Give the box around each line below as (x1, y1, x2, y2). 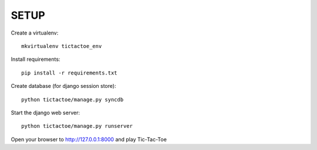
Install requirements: (11, 56, 60, 63)
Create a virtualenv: (11, 29, 59, 36)
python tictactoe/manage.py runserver (21, 123, 133, 129)
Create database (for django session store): (11, 83, 117, 90)
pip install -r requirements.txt (21, 69, 117, 76)
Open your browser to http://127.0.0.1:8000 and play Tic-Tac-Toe (11, 135, 167, 143)
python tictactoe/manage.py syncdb (21, 96, 124, 103)
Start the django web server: (11, 109, 80, 116)
